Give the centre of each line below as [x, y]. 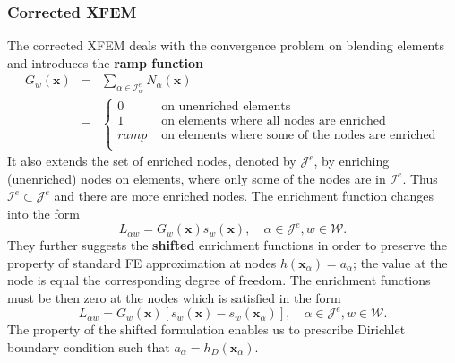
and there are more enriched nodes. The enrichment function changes [244, 196]
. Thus [420, 178]
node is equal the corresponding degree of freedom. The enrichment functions [219, 280]
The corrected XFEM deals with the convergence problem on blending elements [226, 45]
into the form [43, 214]
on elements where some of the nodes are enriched [299, 135]
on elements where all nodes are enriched [274, 121]
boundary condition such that [89, 346]
